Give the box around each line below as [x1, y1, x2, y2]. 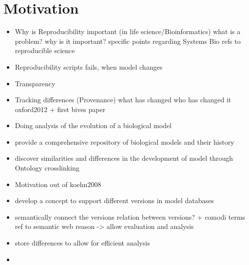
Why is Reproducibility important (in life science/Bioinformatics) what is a [15, 26, 241, 37]
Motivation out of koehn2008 [15, 179, 101, 189]
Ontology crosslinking [15, 163, 79, 173]
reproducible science [15, 45, 75, 56]
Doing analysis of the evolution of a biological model [15, 120, 172, 131]
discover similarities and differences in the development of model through [15, 153, 233, 163]
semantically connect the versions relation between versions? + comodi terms [15, 211, 246, 222]
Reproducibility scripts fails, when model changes [15, 61, 163, 72]
